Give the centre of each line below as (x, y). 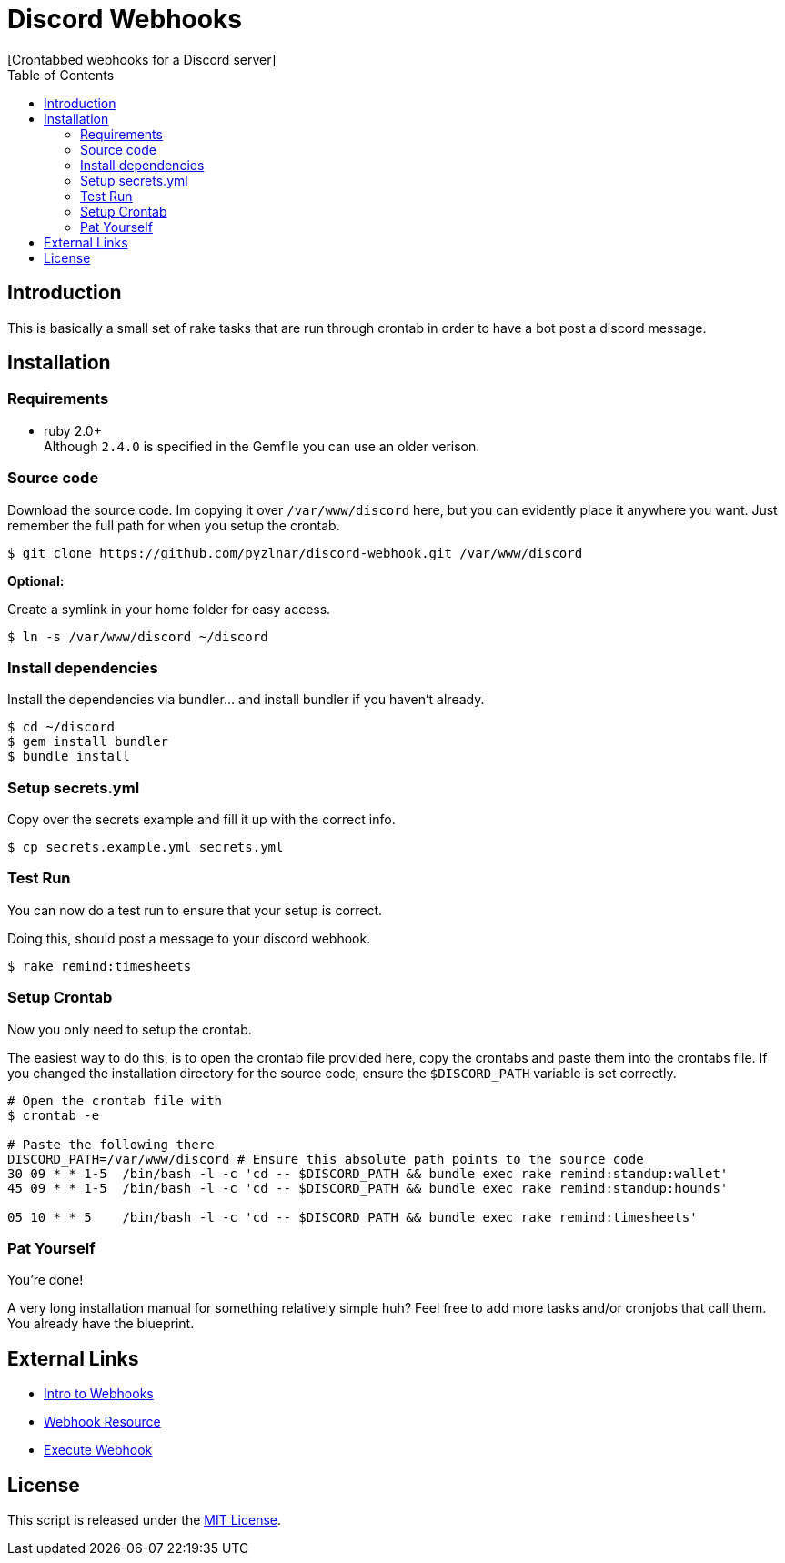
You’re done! (45, 1280)
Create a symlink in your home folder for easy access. (169, 609)
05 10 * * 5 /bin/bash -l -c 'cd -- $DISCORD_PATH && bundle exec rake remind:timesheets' (352, 1217)
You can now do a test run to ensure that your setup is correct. (195, 910)
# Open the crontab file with (115, 1100)
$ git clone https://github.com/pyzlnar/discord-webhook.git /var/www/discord (295, 553)
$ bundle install (69, 756)
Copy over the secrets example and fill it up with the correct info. (201, 820)
